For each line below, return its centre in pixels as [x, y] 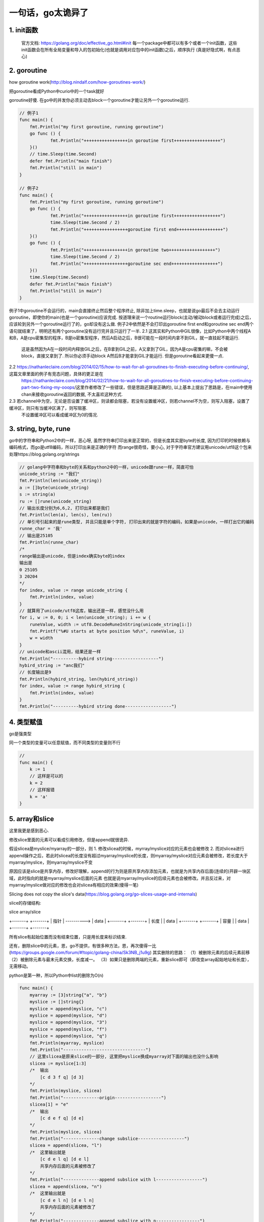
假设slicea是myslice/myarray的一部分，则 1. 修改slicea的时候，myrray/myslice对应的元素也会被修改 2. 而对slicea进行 [127, 849]
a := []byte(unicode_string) [54, 487]
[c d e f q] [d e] [62, 1118]
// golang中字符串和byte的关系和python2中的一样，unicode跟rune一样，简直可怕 [106, 467]
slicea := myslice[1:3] [58, 1063]
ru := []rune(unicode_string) [55, 501]
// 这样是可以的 [46, 776]
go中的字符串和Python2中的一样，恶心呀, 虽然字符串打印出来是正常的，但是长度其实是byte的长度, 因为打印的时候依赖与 [130, 440]
